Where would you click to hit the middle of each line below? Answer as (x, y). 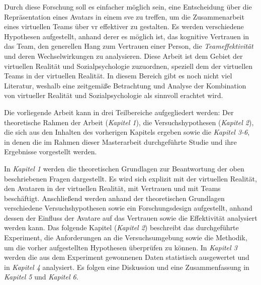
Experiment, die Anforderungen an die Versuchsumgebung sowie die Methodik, (126, 237)
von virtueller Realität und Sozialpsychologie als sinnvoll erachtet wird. (114, 95)
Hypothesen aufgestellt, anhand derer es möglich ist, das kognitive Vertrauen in (127, 36)
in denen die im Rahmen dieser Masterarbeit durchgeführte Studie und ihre (120, 141)
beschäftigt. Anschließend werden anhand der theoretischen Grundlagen (114, 198)
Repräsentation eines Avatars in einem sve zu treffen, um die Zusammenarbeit (124, 16)
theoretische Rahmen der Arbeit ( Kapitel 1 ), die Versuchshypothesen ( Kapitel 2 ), (129, 122)
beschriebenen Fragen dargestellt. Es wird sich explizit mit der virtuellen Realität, (130, 178)
